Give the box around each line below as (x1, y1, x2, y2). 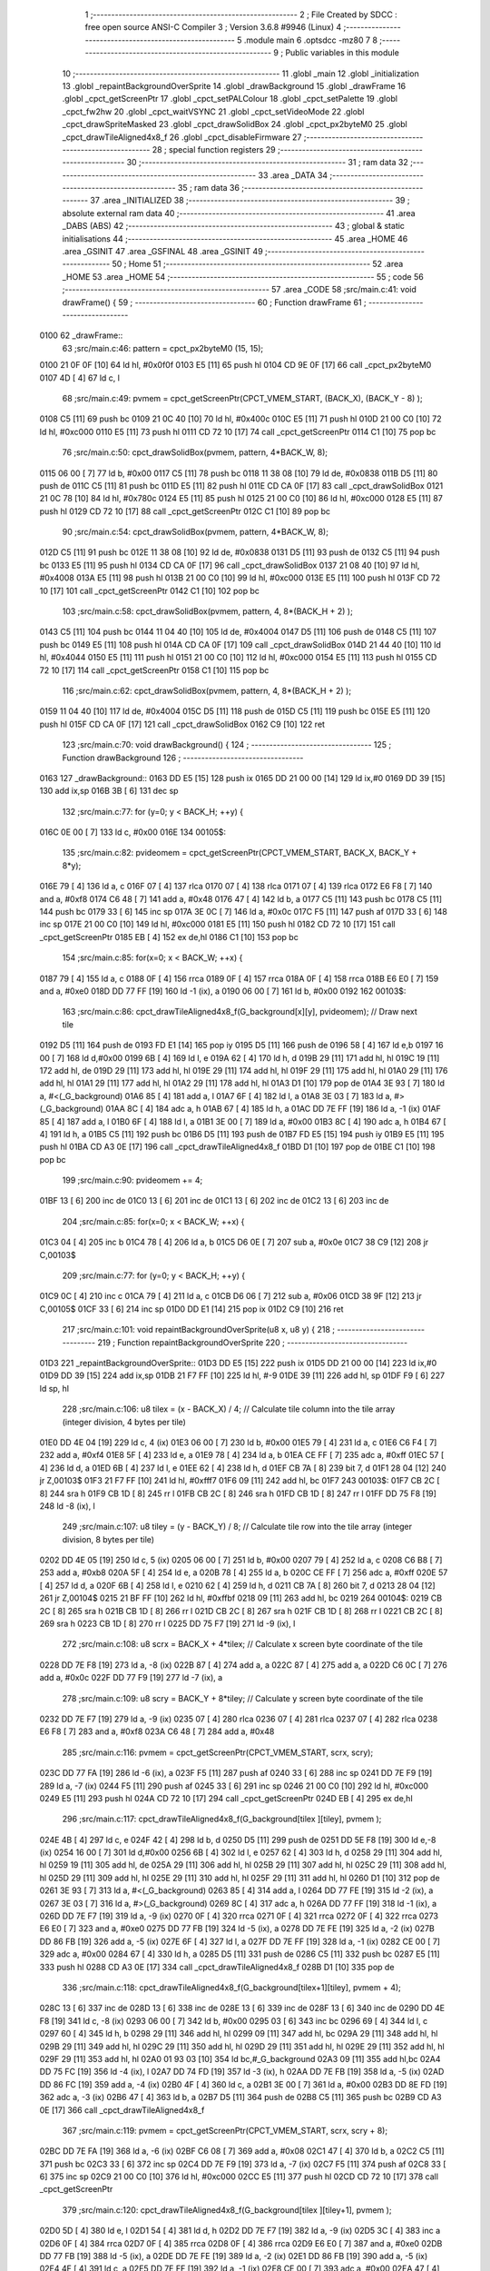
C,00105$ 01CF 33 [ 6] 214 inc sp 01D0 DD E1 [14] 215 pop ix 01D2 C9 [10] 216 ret (39, 1304, 344, 1314)
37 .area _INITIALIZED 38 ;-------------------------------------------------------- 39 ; (90, 195, 410, 206)
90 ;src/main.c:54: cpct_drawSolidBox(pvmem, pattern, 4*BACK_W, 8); (62, 527, 328, 538)
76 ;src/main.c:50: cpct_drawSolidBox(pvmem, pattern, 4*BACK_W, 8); (62, 447, 328, 458)
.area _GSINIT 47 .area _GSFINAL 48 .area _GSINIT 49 (62, 246, 263, 257)
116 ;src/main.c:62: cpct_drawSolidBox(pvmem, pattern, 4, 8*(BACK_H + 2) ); (62, 685, 352, 696)
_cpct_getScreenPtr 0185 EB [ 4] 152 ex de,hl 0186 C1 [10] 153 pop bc (39, 931, 299, 942)
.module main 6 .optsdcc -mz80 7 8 (243, 35, 378, 45)
